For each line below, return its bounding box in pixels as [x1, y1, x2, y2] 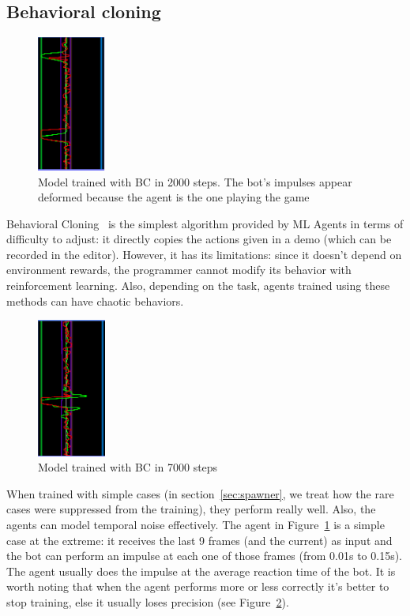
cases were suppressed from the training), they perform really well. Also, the [6, 501, 376, 517]
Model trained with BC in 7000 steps [38, 459, 218, 475]
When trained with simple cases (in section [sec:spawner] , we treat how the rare [6, 485, 394, 501]
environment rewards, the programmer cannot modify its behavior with [6, 261, 352, 278]
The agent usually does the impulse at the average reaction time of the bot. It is [6, 562, 396, 579]
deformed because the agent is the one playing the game [38, 189, 310, 205]
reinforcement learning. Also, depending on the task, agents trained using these [6, 277, 390, 294]
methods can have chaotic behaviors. [6, 292, 184, 309]
